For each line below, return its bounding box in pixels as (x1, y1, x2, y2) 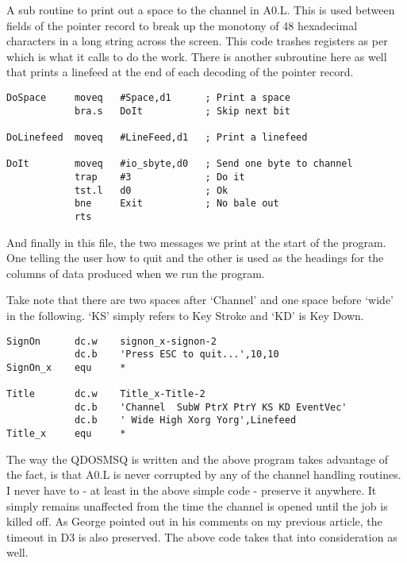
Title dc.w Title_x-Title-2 (6, 388, 205, 400)
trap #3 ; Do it (74, 171, 245, 183)
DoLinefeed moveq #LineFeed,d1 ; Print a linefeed (6, 131, 308, 143)
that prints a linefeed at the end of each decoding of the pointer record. (6, 64, 354, 80)
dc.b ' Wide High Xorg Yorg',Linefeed (74, 415, 297, 426)
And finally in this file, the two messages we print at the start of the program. (6, 233, 386, 250)
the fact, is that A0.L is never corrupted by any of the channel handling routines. (6, 466, 401, 483)
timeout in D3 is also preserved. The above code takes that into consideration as (6, 528, 397, 545)
